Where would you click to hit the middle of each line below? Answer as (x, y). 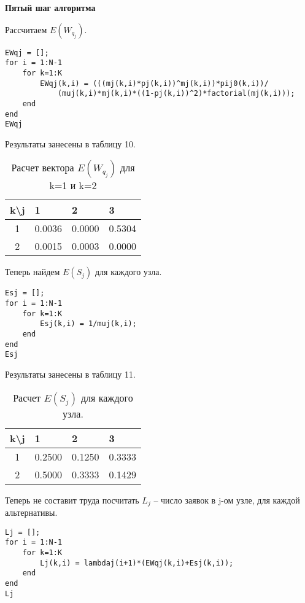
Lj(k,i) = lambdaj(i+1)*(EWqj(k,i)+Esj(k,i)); (137, 563)
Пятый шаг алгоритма (50, 7)
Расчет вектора (43, 168)
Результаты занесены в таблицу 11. (70, 374)
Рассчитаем (26, 29)
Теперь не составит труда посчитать (72, 500)
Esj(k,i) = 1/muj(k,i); (88, 324)
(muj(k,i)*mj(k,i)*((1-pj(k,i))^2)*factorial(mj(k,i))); (176, 94)
